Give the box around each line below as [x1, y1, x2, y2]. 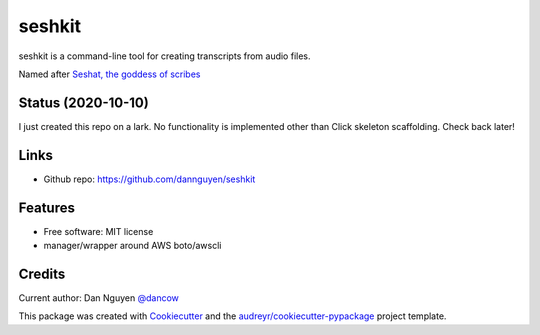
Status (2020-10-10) [18, 94, 149, 111]
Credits [18, 265, 66, 282]
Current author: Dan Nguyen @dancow [18, 291, 179, 304]
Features [18, 199, 75, 216]
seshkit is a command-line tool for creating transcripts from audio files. [18, 50, 311, 62]
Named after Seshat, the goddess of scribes [18, 68, 201, 80]
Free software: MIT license [43, 225, 154, 237]
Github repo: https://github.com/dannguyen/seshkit [43, 173, 256, 185]
